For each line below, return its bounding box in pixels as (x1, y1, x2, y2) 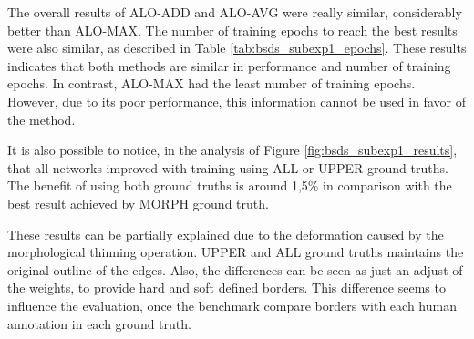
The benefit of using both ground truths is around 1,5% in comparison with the (7, 176, 452, 195)
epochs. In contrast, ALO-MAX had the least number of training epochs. (7, 74, 416, 93)
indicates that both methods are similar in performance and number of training (7, 56, 451, 75)
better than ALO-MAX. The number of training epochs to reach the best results (7, 20, 458, 39)
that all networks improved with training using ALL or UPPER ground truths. (7, 158, 448, 177)
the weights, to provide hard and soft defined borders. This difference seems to (7, 278, 446, 297)
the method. (7, 109, 76, 128)
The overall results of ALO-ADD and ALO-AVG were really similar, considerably (7, 3, 462, 21)
